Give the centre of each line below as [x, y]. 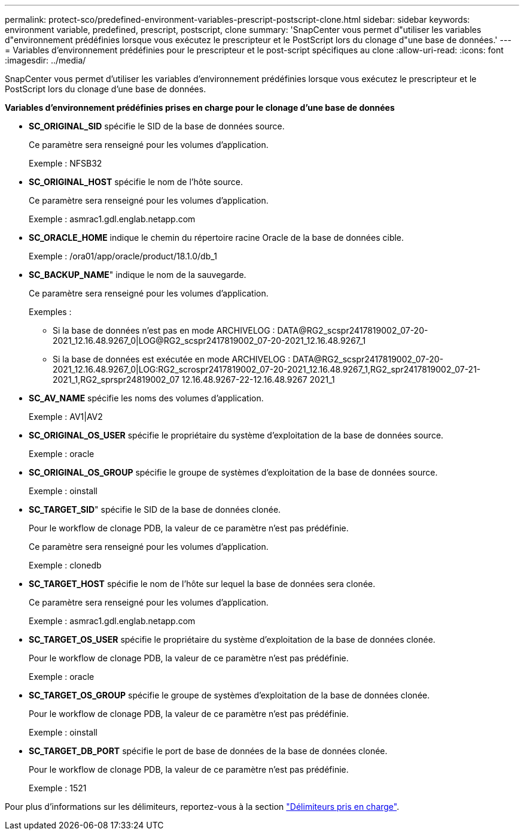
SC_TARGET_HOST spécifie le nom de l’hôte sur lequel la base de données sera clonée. [202, 584]
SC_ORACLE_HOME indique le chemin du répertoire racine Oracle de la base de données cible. [217, 238]
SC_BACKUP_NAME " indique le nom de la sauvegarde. [138, 275]
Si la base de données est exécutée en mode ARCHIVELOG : [172, 359]
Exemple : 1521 [58, 788]
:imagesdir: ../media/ [45, 60]
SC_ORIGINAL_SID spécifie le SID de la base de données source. [157, 126]
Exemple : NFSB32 [65, 163]
